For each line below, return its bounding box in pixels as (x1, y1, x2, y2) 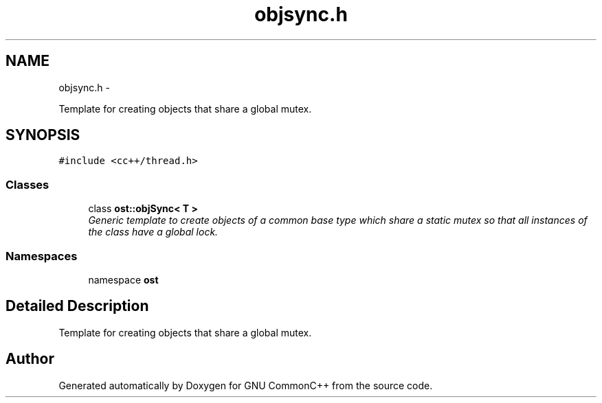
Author (5, 350, 54, 368)
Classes (5, 177, 49, 192)
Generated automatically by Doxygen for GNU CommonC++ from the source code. (58, 379, 433, 391)
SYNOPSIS (5, 126, 80, 144)
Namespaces (5, 249, 78, 263)
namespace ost (88, 273, 159, 286)
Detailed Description (5, 297, 149, 315)
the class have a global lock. (88, 226, 219, 238)
